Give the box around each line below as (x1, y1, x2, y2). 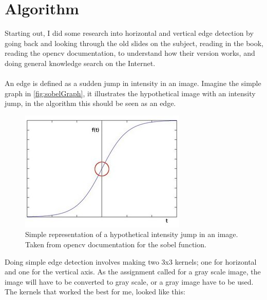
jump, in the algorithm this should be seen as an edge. (5, 98, 176, 109)
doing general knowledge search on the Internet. (5, 57, 156, 68)
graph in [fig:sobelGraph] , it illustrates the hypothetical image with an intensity (5, 88, 256, 98)
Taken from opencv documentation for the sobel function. (25, 239, 206, 250)
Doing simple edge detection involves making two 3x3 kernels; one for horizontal (5, 256, 257, 267)
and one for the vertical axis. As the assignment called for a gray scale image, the (5, 266, 261, 277)
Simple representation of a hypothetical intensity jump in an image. (25, 229, 238, 240)
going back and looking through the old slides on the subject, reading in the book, (5, 37, 263, 48)
